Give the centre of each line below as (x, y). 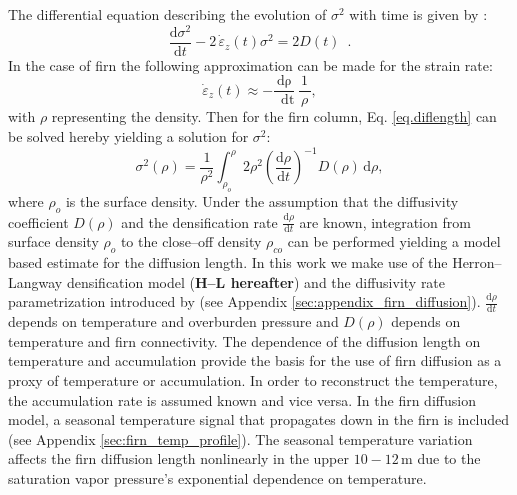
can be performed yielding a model (394, 241)
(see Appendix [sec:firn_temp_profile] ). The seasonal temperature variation (240, 438)
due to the (449, 458)
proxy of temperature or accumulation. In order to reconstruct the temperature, (253, 380)
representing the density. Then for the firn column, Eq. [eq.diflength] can (274, 116)
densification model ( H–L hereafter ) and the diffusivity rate (256, 281)
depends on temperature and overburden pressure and (173, 321)
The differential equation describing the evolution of (167, 14)
